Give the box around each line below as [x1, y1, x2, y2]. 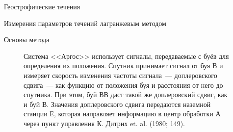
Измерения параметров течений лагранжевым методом [4, 18, 166, 28]
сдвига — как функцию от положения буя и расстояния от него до [24, 79, 223, 90]
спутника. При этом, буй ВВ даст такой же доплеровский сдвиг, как [24, 89, 228, 100]
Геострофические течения [4, 1, 80, 11]
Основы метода [4, 34, 50, 45]
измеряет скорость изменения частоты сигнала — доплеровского [24, 70, 217, 80]
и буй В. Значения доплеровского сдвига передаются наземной [24, 99, 211, 109]
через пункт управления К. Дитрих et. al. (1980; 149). [24, 118, 185, 128]
